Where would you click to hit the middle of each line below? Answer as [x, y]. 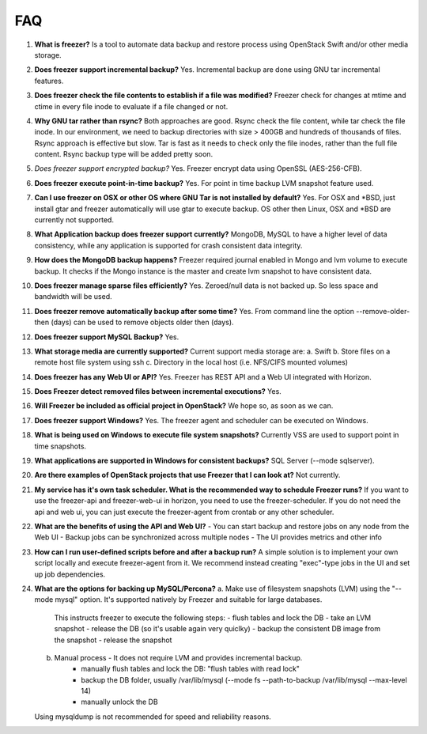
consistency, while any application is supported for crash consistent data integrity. [168, 245]
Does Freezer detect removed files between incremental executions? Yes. [158, 392]
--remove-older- [383, 311]
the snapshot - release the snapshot [113, 640]
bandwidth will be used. [73, 297]
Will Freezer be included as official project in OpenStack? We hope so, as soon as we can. [184, 406]
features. [49, 81]
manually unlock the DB [119, 702]
